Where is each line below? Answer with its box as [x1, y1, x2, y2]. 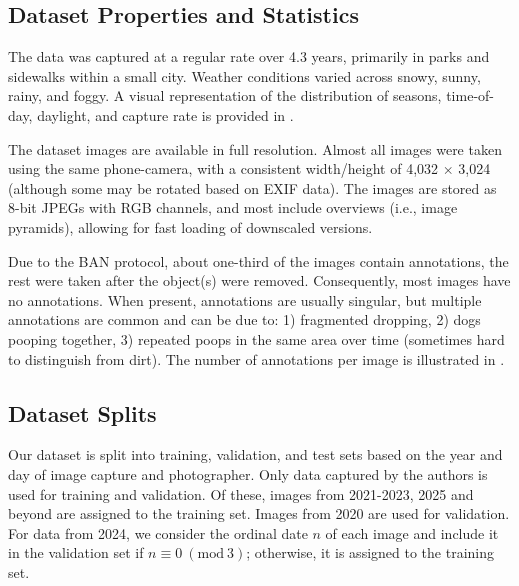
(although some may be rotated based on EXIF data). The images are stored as [8, 177, 497, 198]
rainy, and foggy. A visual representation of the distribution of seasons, [8, 85, 442, 106]
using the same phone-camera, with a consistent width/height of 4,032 [8, 158, 439, 179]
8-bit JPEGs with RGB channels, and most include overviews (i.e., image [8, 197, 458, 218]
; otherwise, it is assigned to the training [246, 542, 494, 563]
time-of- [446, 85, 494, 106]
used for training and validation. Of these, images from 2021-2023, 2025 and [8, 483, 474, 504]
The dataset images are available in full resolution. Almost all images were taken [8, 138, 502, 159]
